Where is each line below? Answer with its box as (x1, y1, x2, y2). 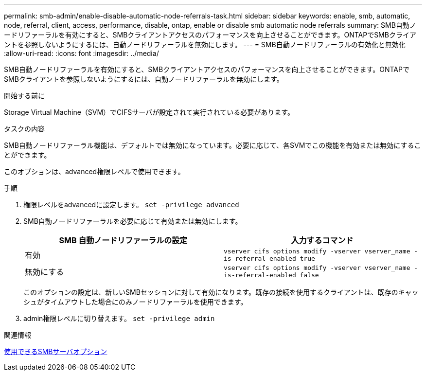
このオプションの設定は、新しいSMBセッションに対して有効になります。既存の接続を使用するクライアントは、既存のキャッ (23, 288, 419, 296)
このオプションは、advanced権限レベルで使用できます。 (4, 167, 185, 176)
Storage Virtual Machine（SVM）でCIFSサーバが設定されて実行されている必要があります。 (4, 108, 294, 116)
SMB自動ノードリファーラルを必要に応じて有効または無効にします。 (23, 217, 242, 225)
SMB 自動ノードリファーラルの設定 (59, 235, 188, 245)
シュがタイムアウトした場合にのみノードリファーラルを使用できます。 (23, 298, 248, 306)
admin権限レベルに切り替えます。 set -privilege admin (23, 314, 215, 322)
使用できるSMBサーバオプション (4, 347, 107, 356)
